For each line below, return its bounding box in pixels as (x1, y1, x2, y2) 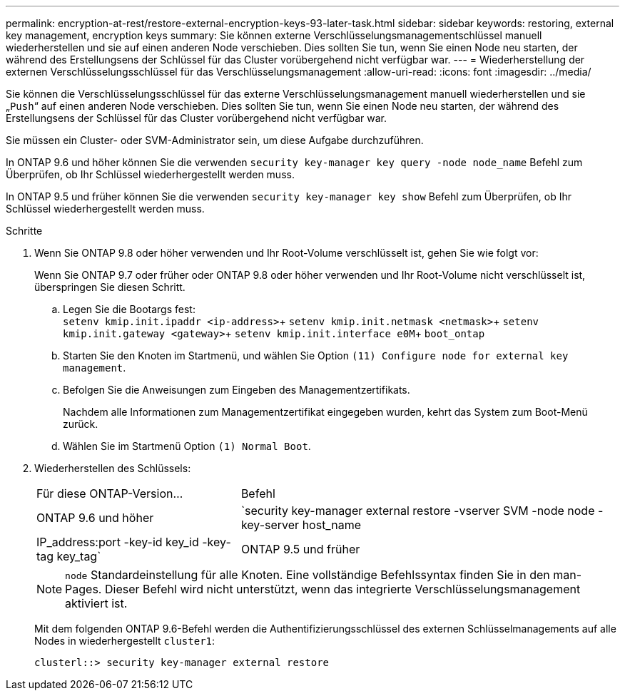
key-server (240, 518, 300, 532)
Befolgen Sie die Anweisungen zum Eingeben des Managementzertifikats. (63, 384, 410, 396)
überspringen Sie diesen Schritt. (34, 281, 186, 293)
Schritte (6, 225, 43, 237)
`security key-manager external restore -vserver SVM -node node (240, 503, 595, 518)
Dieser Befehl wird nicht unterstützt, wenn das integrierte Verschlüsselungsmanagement (104, 582, 581, 596)
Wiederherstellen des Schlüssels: (34, 462, 191, 474)
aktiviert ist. (65, 596, 128, 610)
